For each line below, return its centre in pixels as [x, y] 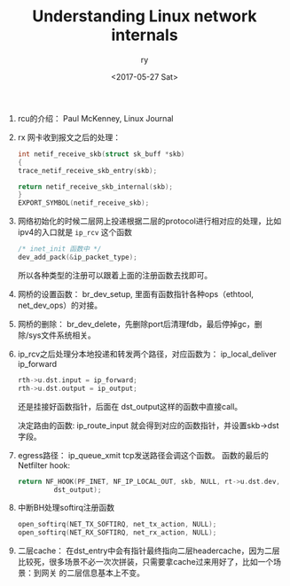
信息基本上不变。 [113, 573]
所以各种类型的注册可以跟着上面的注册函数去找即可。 [115, 275]
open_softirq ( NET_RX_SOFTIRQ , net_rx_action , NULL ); [117, 533]
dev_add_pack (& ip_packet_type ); [77, 258]
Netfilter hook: [44, 465]
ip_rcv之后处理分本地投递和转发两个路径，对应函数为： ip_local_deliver [147, 354]
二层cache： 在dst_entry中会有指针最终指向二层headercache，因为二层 [149, 551]
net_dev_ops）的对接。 [60, 305]
